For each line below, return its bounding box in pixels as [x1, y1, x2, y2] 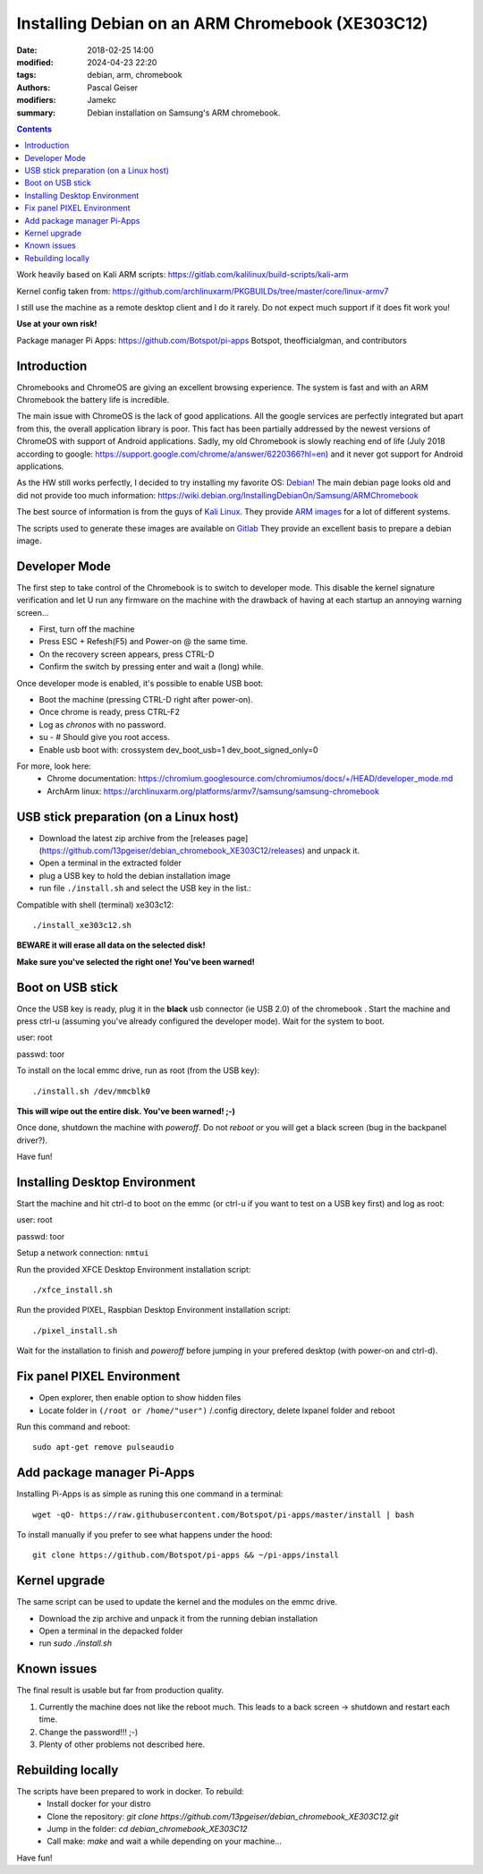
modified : [16, 56, 54, 67]
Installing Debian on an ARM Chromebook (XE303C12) [16, 13, 428, 33]
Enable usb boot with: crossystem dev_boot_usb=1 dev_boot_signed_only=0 [38, 744, 318, 755]
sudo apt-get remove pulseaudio [32, 1442, 174, 1452]
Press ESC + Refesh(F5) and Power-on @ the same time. [38, 636, 249, 647]
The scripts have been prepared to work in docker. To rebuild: [16, 1785, 245, 1796]
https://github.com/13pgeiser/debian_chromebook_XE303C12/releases [41, 846, 303, 856]
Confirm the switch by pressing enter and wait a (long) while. [38, 661, 264, 672]
